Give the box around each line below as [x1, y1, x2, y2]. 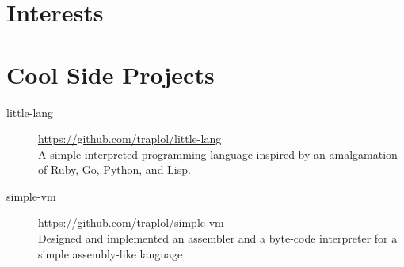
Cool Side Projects [6, 58, 215, 90]
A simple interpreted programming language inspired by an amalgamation [38, 145, 398, 162]
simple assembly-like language [38, 245, 183, 261]
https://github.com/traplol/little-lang [38, 130, 222, 147]
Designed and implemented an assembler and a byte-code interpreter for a [38, 230, 398, 246]
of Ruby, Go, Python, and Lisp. [38, 161, 191, 178]
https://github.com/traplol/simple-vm [38, 214, 224, 231]
